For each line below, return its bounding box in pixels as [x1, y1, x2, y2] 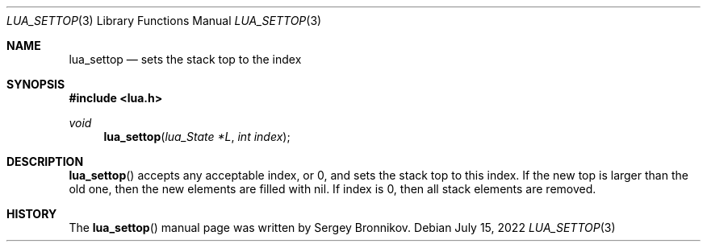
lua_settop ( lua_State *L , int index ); [103, 130, 291, 143]
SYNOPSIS [6, 77, 65, 91]
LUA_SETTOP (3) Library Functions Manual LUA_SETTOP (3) [6, 14, 322, 27]
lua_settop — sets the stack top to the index [69, 52, 302, 66]
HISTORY [6, 207, 57, 221]
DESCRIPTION [6, 155, 84, 168]
